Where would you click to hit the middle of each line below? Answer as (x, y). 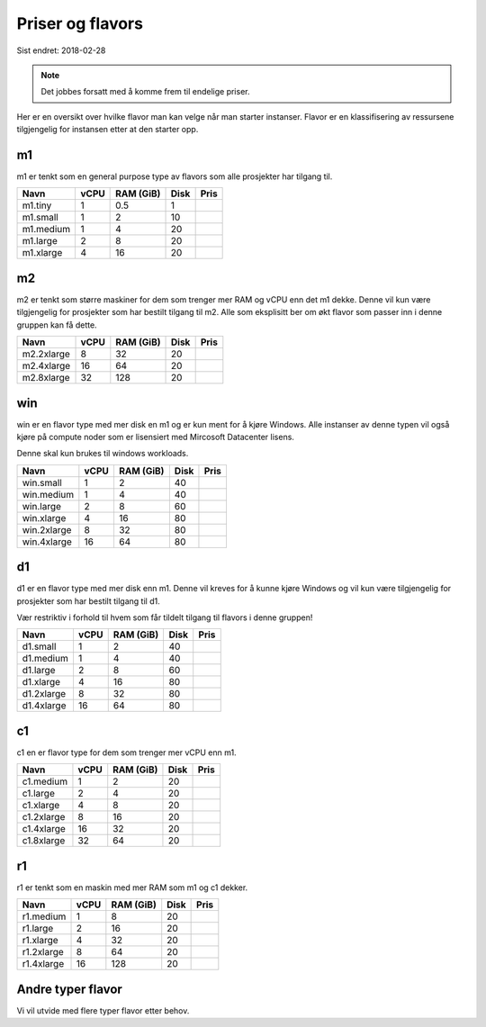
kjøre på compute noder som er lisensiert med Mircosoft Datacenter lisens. (155, 437)
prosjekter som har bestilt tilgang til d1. (89, 601)
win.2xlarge (47, 529)
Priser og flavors (80, 23)
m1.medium (46, 230)
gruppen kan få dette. (57, 325)
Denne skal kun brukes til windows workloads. (103, 454)
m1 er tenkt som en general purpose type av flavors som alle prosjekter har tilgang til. (175, 176)
